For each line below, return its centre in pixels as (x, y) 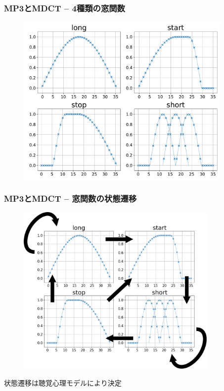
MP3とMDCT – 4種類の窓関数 (65, 8)
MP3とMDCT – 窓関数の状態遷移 (70, 198)
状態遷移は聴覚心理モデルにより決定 (63, 382)
